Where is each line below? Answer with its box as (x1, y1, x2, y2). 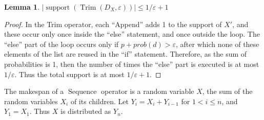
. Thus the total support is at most (14, 68, 125, 79)
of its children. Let (70, 95, 129, 106)
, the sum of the (202, 86, 253, 97)
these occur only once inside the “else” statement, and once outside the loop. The (4, 29, 260, 39)
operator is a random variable (101, 86, 194, 97)
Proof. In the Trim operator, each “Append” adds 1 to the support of (4, 18, 222, 29)
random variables (4, 95, 58, 106)
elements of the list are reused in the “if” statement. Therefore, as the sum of (4, 49, 247, 59)
